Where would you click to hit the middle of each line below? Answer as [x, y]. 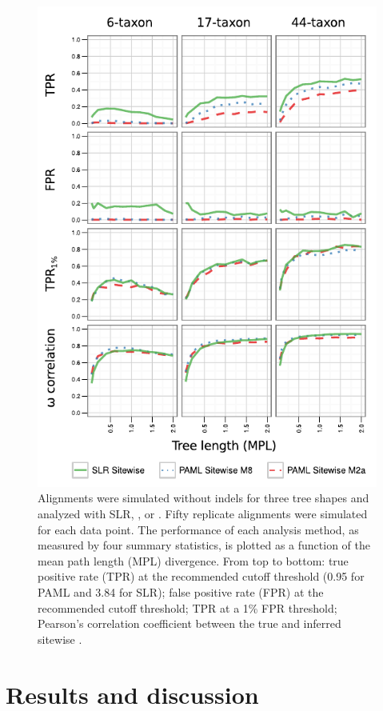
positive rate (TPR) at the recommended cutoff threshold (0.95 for [201, 576]
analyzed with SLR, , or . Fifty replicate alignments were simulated [203, 513]
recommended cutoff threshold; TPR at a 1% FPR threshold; [188, 607]
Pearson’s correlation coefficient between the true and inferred [190, 623]
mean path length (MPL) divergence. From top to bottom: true [193, 560]
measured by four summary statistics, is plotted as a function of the [204, 545]
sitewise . [60, 639]
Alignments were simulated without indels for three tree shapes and [203, 498]
